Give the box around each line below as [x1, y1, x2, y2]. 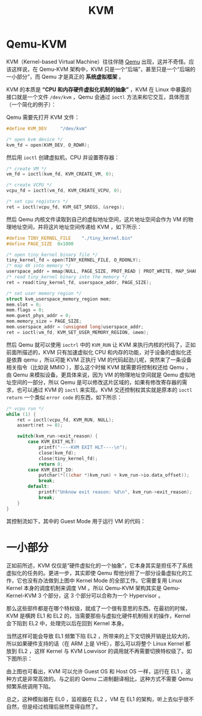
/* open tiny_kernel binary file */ [6, 252, 98, 258]
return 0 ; [38, 461, 63, 467]
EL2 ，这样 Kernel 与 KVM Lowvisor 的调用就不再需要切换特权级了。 [17, 647, 188, 655]
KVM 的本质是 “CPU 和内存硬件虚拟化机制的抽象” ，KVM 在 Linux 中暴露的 [6, 85, 192, 93]
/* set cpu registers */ [6, 199, 69, 205]
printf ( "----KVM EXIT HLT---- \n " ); [38, 444, 128, 451]
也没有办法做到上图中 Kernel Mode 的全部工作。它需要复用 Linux [22, 577, 182, 584]
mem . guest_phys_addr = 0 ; [6, 313, 71, 319]
